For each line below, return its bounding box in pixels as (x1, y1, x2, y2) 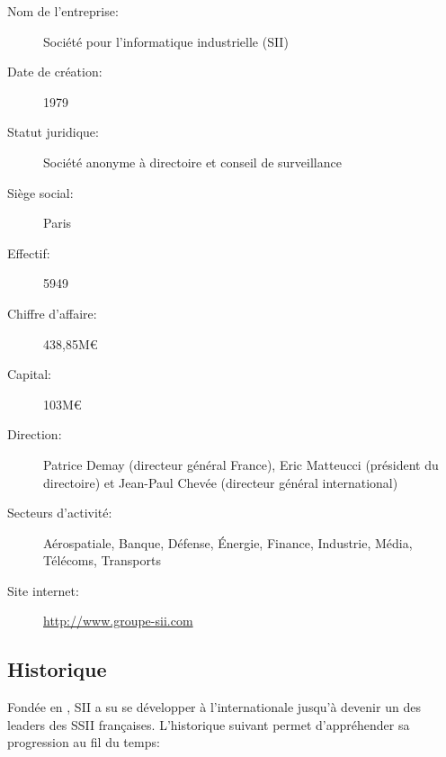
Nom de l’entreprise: (7, 2, 119, 20)
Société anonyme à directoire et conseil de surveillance (43, 152, 342, 171)
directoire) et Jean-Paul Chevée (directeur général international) (43, 473, 398, 491)
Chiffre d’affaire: (7, 303, 97, 322)
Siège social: (7, 183, 74, 202)
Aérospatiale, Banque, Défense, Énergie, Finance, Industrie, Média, (43, 533, 413, 552)
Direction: (7, 425, 62, 444)
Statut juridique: (7, 122, 99, 141)
